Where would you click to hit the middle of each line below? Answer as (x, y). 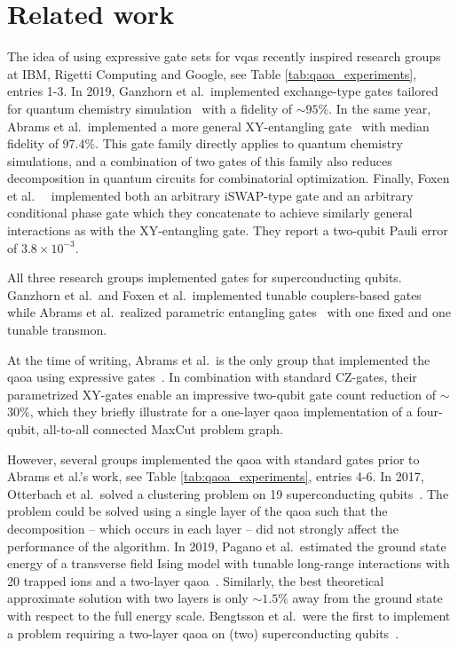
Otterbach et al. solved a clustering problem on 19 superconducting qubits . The (228, 493)
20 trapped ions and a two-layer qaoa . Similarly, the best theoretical (196, 580)
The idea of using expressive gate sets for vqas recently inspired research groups (224, 56)
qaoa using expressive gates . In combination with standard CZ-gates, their (212, 377)
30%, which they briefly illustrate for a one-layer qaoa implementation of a (210, 412)
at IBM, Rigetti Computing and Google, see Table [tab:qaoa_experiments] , (212, 73)
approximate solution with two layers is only (128, 598)
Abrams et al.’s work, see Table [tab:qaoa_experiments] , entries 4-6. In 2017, (216, 476)
